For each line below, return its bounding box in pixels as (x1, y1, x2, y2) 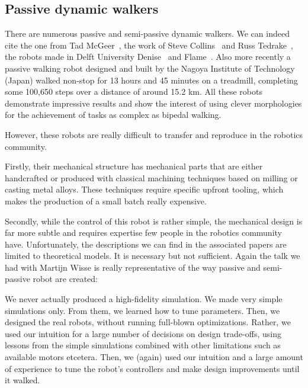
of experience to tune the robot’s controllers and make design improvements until (5, 362, 300, 374)
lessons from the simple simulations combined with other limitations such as (5, 339, 281, 351)
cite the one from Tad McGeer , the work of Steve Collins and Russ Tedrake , (5, 39, 293, 51)
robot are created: (33, 272, 98, 285)
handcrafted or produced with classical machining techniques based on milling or (5, 171, 298, 184)
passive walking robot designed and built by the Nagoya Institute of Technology (5, 62, 295, 74)
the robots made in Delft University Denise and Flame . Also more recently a (5, 50, 291, 63)
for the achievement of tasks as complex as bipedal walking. (5, 108, 222, 121)
